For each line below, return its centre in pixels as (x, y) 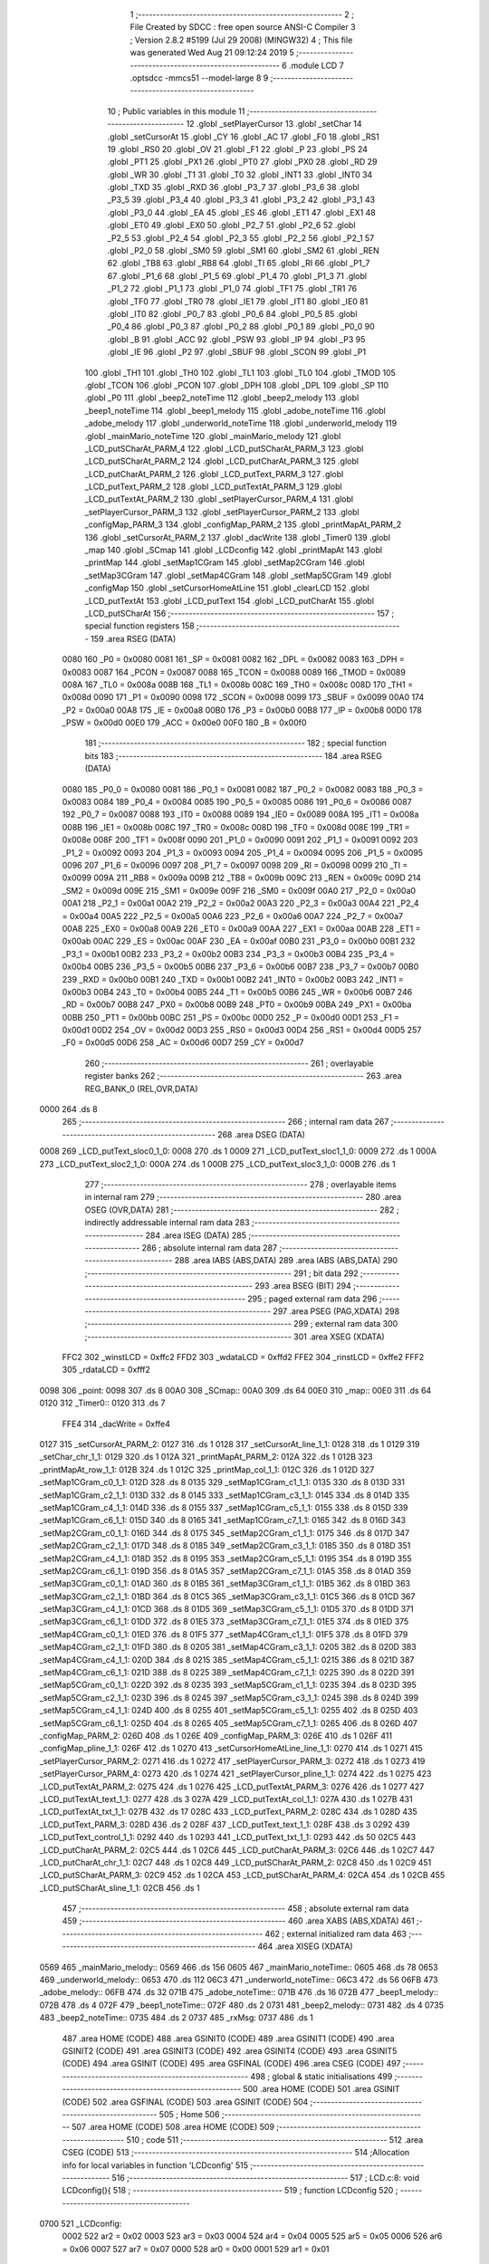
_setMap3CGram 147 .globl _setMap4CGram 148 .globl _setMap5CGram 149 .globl (238, 575)
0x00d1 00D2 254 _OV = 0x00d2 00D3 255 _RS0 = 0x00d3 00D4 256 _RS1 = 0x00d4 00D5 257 (242, 1030)
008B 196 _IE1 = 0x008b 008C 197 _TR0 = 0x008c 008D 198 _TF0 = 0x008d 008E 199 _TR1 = (236, 827)
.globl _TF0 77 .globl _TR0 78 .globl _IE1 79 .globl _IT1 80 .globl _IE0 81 (238, 301)
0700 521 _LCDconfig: (81, 2224)
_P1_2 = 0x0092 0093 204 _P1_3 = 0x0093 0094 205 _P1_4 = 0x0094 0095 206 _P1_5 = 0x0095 (242, 852)
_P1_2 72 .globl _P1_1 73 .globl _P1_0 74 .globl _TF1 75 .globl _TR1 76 (232, 289)
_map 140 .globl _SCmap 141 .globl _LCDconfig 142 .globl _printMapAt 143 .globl (234, 550)
